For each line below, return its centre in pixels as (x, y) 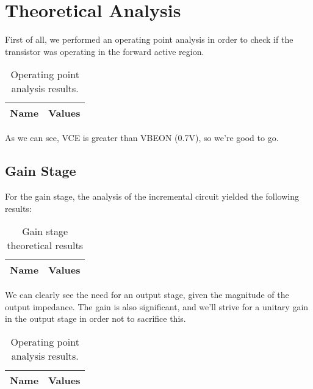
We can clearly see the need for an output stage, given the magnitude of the (147, 295)
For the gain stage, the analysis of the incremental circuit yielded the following (152, 196)
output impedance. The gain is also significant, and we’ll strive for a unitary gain (157, 306)
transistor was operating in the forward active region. (105, 51)
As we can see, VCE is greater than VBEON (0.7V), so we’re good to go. (142, 138)
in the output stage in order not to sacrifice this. (95, 318)
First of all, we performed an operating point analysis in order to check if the (149, 39)
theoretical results (45, 245)
